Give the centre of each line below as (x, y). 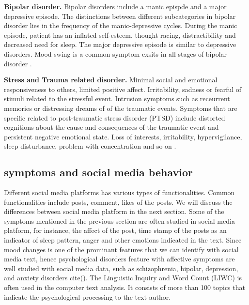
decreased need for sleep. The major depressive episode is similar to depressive (120, 44)
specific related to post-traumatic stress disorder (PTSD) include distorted (115, 117)
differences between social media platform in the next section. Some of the (114, 211)
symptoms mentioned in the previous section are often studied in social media (119, 221)
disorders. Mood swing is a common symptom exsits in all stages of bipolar (116, 53)
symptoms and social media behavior (98, 172)
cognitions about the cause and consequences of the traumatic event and (111, 127)
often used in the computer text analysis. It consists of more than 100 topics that (124, 287)
